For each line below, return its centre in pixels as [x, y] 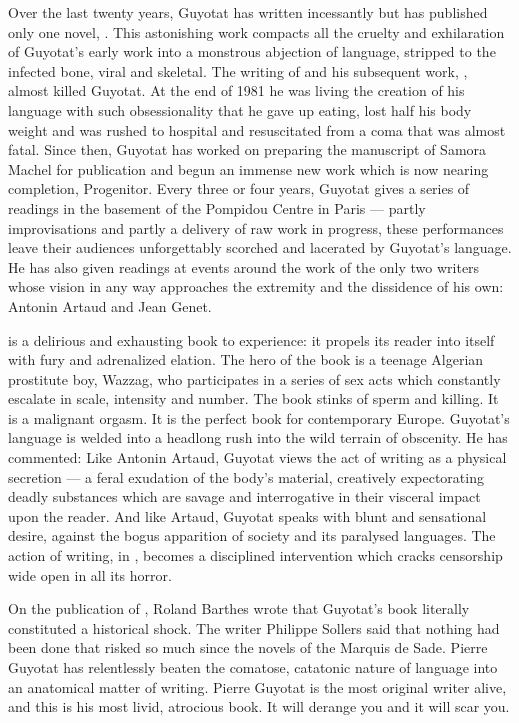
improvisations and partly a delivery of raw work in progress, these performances [256, 227]
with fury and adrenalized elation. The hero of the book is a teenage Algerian [246, 359]
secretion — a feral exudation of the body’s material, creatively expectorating [246, 476]
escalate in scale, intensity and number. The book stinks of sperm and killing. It [253, 398]
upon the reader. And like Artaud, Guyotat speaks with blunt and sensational [247, 515]
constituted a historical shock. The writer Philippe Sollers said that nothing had [254, 627]
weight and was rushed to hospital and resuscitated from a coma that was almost [257, 129]
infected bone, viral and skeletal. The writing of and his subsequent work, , [238, 70]
